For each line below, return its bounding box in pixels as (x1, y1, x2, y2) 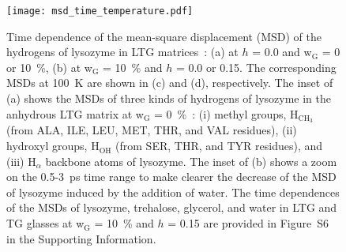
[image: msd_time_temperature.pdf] (6, 6, 194, 17)
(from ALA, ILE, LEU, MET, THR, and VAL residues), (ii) (6, 122, 297, 138)
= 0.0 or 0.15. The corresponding (175, 58, 337, 75)
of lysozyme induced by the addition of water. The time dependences (6, 183, 340, 200)
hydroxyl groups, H (6, 137, 100, 154)
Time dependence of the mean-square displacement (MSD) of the (6, 28, 322, 44)
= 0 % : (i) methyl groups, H (154, 105, 299, 122)
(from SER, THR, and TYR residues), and (115, 137, 323, 154)
